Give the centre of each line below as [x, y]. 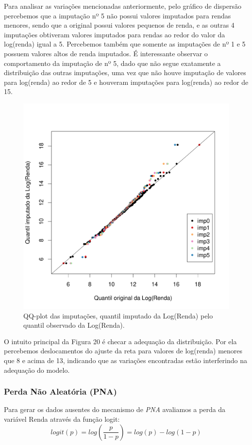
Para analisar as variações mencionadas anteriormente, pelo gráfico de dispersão [123, 6]
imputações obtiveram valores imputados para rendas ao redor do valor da [115, 34]
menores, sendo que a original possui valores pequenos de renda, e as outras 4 [119, 25]
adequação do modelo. [37, 370]
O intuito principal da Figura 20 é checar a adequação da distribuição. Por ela [120, 341]
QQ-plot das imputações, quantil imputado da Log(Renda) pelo [118, 315]
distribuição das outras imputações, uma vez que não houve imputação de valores [125, 72]
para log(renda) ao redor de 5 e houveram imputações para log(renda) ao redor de [126, 82]
